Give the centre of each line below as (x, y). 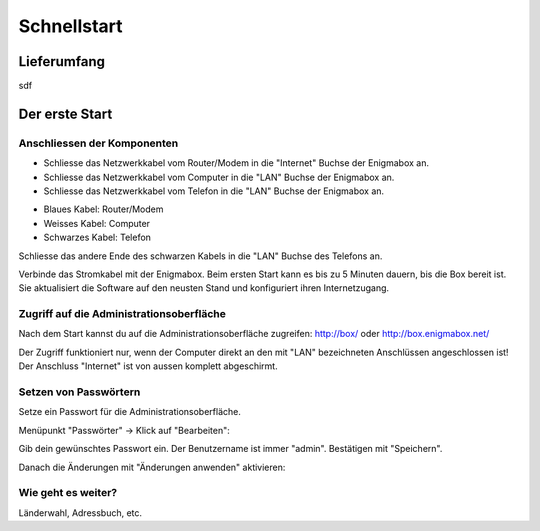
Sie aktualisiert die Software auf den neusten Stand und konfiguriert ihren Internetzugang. (204, 288)
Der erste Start (65, 113)
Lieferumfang (61, 61)
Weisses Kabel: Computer (96, 223)
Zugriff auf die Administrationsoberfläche (122, 314)
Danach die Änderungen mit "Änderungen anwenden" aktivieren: (152, 467)
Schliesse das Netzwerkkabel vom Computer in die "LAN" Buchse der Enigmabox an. (219, 177)
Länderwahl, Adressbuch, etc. (80, 512)
